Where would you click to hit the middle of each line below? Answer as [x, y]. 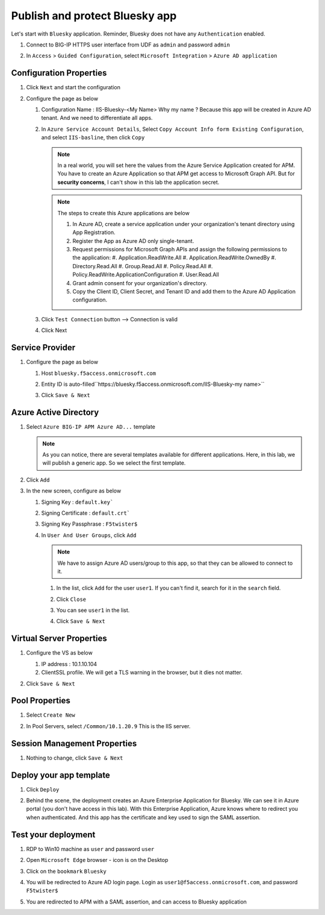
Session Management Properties [74, 744]
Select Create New [51, 715]
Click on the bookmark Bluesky [66, 871]
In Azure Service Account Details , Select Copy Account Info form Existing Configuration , [172, 129]
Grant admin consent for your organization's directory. [140, 283]
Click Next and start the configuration [73, 87]
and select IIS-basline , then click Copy [93, 137]
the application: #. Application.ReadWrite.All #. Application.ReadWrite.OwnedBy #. [174, 258]
